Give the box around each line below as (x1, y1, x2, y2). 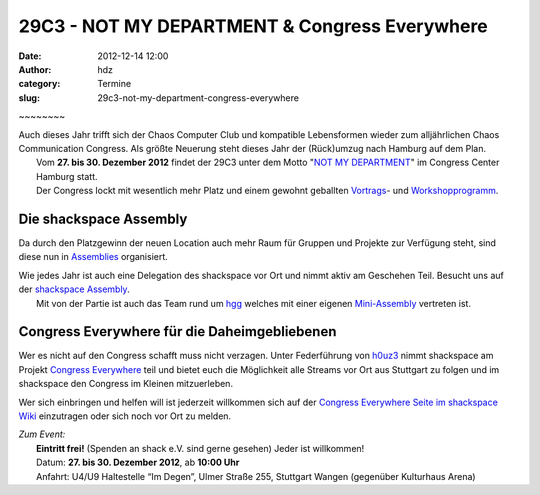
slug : (18, 91, 40, 104)
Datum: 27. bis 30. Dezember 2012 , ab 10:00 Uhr (36, 456, 240, 469)
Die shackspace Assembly (18, 210, 188, 227)
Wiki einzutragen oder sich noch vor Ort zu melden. (18, 410, 232, 422)
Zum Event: (18, 428, 66, 440)
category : (18, 78, 61, 90)
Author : (18, 63, 52, 75)
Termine (97, 78, 132, 90)
